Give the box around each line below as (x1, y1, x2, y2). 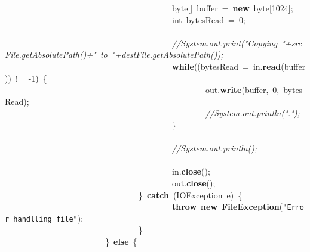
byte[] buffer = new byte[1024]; (171, 2, 293, 14)
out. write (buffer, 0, (205, 83, 280, 96)
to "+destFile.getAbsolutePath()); (100, 48, 223, 61)
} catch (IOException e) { (138, 188, 243, 201)
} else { (105, 235, 137, 247)
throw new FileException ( (172, 200, 283, 213)
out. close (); (171, 176, 216, 189)
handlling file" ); (13, 211, 84, 224)
